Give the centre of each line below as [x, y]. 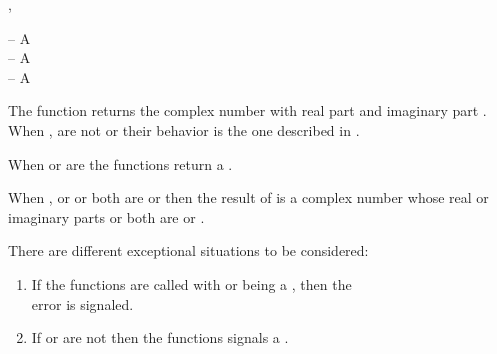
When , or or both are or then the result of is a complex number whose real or [248, 197]
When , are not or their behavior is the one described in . [184, 129]
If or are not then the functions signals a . [160, 337]
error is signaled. [82, 303]
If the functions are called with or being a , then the [191, 283]
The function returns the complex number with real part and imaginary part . [247, 110]
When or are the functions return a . [120, 163]
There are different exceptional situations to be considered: [188, 250]
